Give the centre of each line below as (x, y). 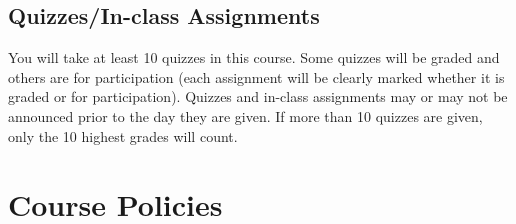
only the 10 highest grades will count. (123, 135)
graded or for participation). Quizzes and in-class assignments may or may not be (258, 96)
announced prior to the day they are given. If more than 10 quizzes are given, (245, 115)
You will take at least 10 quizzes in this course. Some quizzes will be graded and (254, 57)
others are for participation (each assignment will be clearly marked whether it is (256, 76)
